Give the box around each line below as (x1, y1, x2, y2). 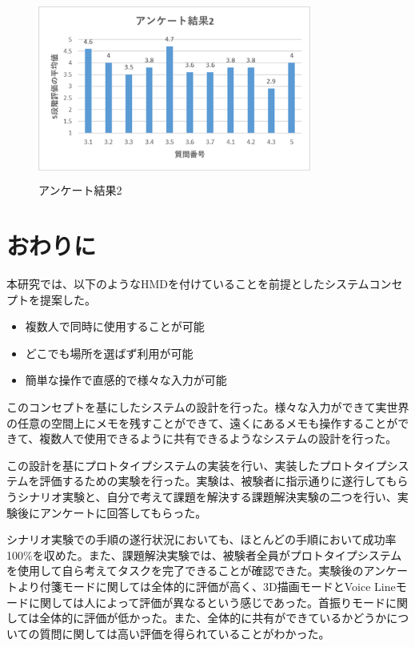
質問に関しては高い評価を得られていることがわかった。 (39, 625, 330, 641)
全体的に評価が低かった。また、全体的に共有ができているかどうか (39, 609, 387, 626)
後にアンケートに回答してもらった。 (17, 504, 207, 520)
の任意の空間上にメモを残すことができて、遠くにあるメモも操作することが (6, 414, 398, 431)
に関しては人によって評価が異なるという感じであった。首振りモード (28, 593, 386, 610)
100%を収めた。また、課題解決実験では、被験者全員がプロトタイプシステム (6, 546, 402, 563)
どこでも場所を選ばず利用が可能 (25, 344, 194, 361)
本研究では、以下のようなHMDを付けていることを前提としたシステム (6, 275, 369, 292)
